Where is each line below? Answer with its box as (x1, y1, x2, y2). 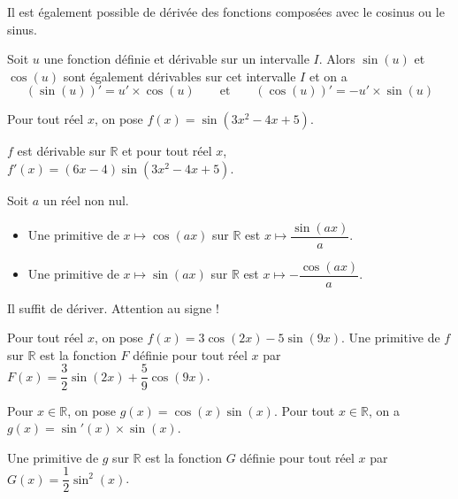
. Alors (318, 50, 355, 68)
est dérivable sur (17, 142, 106, 160)
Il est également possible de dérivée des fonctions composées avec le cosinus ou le (7, 3, 445, 20)
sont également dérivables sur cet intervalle (63, 66, 296, 85)
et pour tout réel (121, 142, 212, 160)
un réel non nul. (42, 190, 129, 209)
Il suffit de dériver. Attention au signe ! (7, 298, 219, 317)
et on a (309, 66, 347, 85)
